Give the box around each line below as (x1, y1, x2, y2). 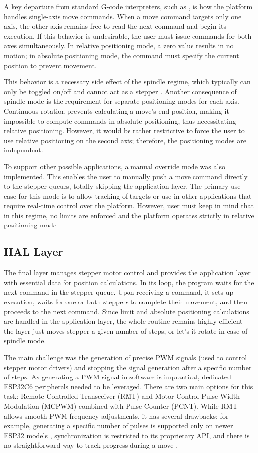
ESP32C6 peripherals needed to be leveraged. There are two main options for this (4, 381, 253, 391)
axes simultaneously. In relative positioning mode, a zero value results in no (4, 40, 234, 51)
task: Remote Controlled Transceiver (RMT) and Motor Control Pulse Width (4, 391, 240, 401)
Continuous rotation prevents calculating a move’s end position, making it (4, 105, 229, 116)
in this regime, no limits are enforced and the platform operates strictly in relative (4, 210, 254, 220)
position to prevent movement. (4, 60, 97, 70)
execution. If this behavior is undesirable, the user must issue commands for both (4, 30, 252, 41)
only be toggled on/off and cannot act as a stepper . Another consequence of (4, 86, 237, 96)
